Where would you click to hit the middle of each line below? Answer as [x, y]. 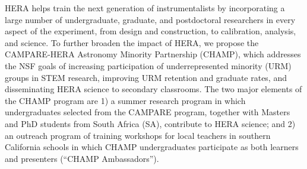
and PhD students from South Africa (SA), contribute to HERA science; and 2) [150, 123]
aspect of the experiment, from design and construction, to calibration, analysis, [151, 31]
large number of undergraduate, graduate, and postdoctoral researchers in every [150, 19]
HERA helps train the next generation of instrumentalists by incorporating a [145, 8]
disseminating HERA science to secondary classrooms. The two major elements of [153, 89]
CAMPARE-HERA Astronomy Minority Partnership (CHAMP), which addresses [153, 54]
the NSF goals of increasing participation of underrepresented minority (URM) [148, 65]
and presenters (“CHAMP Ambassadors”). [82, 158]
